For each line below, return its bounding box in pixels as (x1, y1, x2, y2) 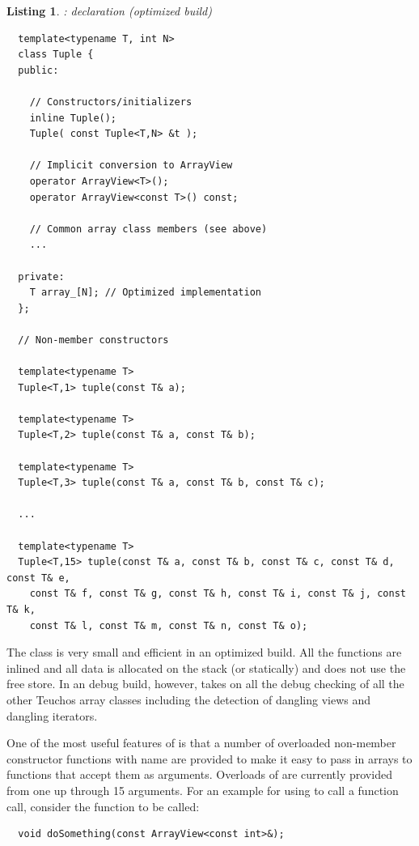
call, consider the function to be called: (6, 797, 200, 814)
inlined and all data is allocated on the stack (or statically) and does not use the (6, 659, 406, 676)
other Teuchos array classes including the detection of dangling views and (6, 691, 371, 708)
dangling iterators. (6, 707, 98, 724)
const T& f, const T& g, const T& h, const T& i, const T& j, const (29, 588, 406, 600)
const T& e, (6, 572, 70, 584)
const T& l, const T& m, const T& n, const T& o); (29, 619, 308, 631)
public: (18, 64, 59, 76)
